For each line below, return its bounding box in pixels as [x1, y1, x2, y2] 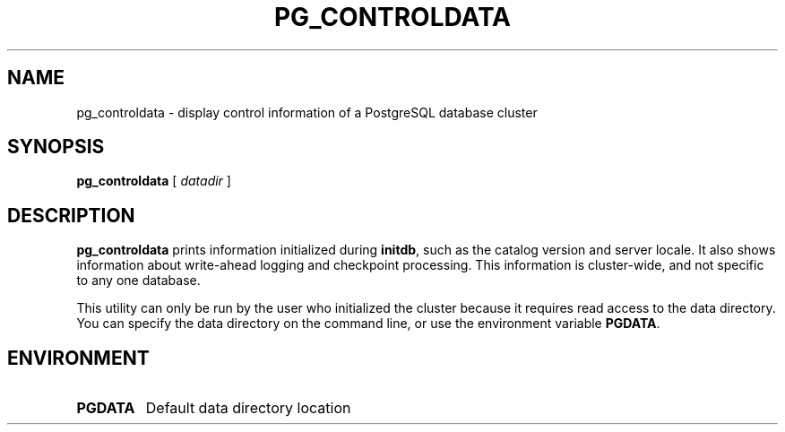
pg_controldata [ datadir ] [76, 173, 231, 189]
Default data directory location [145, 399, 351, 418]
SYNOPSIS [7, 135, 105, 159]
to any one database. [76, 272, 201, 289]
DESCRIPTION [7, 203, 135, 227]
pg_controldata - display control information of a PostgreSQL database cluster [76, 104, 538, 120]
